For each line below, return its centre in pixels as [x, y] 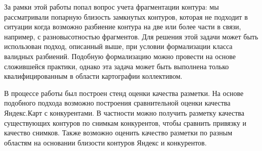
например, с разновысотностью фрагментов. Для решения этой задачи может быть [131, 36]
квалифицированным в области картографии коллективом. [93, 76]
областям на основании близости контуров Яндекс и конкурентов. [105, 142]
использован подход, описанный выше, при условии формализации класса [118, 46]
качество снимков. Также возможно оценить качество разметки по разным [118, 133]
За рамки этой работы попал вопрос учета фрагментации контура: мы [112, 7]
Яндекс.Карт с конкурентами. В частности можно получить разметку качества [124, 112]
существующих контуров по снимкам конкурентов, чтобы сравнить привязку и [125, 122]
